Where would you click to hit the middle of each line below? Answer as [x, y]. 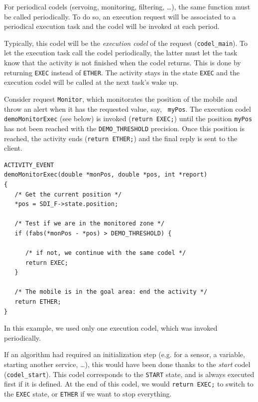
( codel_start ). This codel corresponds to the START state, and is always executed [129, 374]
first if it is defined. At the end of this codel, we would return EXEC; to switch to [129, 384]
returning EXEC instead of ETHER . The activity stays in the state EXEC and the [122, 72]
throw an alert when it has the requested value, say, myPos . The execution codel [128, 108]
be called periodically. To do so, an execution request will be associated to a [120, 16]
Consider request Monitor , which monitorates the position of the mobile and [121, 99]
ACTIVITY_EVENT [29, 165]
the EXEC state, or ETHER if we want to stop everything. [88, 393]
